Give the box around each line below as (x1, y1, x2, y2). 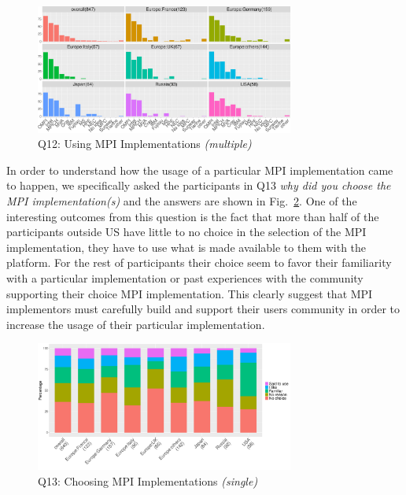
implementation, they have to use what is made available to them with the (6, 238, 367, 255)
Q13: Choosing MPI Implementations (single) (38, 472, 258, 489)
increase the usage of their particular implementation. (6, 316, 265, 332)
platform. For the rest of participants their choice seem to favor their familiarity (6, 254, 392, 271)
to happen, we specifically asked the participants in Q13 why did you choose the (6, 177, 391, 194)
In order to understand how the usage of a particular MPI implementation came (6, 161, 393, 178)
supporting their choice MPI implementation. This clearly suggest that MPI (6, 285, 373, 301)
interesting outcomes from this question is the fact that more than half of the (6, 208, 379, 224)
